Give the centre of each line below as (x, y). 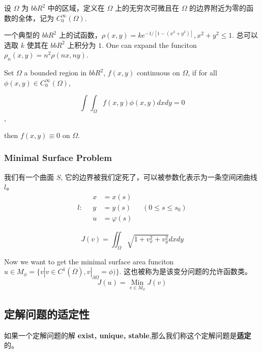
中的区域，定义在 (76, 8)
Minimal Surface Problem (58, 158)
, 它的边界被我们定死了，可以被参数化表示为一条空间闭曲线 (159, 176)
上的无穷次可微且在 (147, 8)
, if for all (202, 73)
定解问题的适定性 (47, 314)
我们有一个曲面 (29, 176)
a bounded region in (55, 73)
